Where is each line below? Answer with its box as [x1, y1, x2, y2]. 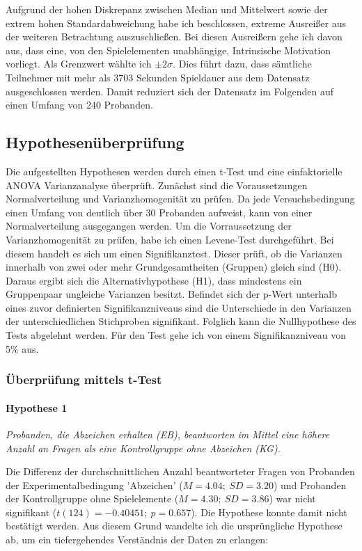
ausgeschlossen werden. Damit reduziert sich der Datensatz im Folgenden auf [6, 83, 333, 98]
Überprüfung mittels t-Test [6, 371, 162, 388]
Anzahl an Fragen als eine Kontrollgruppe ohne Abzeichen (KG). [6, 440, 281, 455]
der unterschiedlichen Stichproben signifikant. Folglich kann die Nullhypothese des [6, 314, 356, 328]
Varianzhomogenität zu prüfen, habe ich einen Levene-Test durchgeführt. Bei [6, 232, 334, 246]
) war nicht [269, 491, 316, 506]
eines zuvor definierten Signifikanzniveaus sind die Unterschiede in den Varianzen [6, 300, 352, 314]
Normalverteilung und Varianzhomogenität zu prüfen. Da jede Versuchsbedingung [6, 191, 355, 206]
